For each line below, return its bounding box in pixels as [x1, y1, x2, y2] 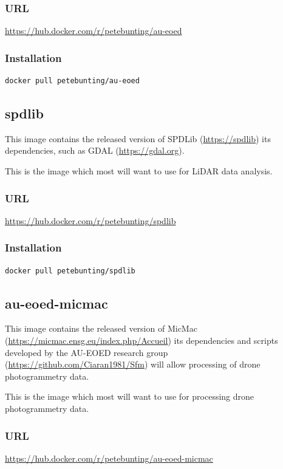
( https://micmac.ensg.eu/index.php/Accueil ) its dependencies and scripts [5, 334, 278, 347]
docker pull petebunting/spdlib [5, 266, 135, 275]
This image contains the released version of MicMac [5, 322, 197, 335]
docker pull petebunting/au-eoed [5, 77, 140, 86]
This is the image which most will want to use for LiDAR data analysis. [5, 165, 273, 177]
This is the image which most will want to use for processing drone [5, 390, 254, 403]
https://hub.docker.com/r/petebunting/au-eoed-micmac [5, 451, 213, 464]
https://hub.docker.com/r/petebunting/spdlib [5, 214, 176, 227]
